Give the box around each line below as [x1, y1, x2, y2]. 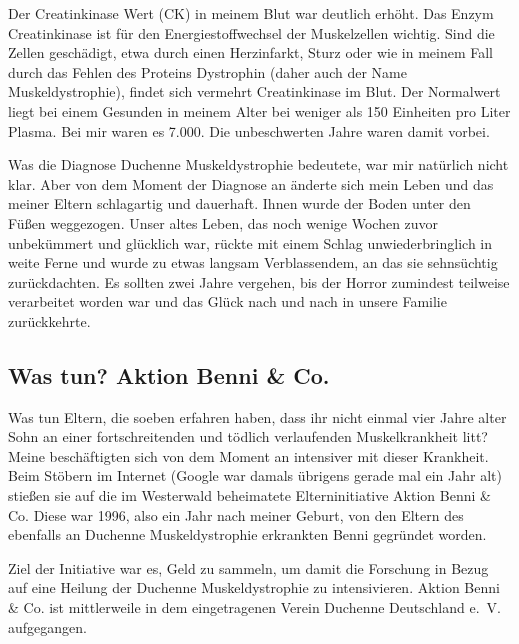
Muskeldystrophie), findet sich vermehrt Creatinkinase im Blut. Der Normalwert [8, 81, 501, 102]
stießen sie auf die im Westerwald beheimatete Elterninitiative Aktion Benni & [8, 485, 491, 506]
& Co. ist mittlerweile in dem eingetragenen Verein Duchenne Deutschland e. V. [8, 597, 501, 618]
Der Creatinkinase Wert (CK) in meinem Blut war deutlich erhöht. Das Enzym [8, 3, 494, 23]
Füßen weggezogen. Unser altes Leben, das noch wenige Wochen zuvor [8, 212, 439, 233]
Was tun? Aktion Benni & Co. [8, 359, 330, 390]
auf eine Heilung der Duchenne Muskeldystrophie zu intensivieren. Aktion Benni [8, 577, 500, 598]
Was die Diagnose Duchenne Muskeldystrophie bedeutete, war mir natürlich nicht [8, 154, 509, 175]
